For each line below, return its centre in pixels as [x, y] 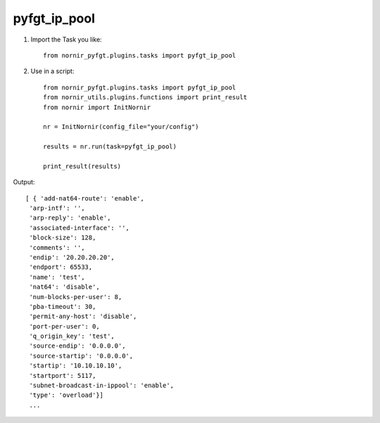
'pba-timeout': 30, [63, 307]
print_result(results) [82, 166]
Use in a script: [52, 71]
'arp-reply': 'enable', [70, 218]
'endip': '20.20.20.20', [72, 257]
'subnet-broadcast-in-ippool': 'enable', [102, 386]
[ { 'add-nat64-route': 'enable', [85, 198]
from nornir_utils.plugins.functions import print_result [145, 97]
